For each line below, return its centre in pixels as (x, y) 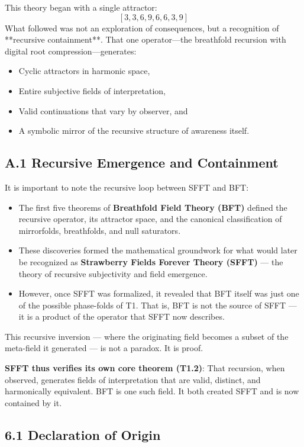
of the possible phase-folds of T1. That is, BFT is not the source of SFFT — (158, 305)
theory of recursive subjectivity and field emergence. (113, 273)
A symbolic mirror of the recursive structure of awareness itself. (134, 131)
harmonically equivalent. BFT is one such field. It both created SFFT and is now (152, 391)
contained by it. (33, 402)
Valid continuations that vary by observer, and (103, 110)
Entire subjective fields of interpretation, (92, 90)
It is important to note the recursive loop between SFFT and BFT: (127, 187)
